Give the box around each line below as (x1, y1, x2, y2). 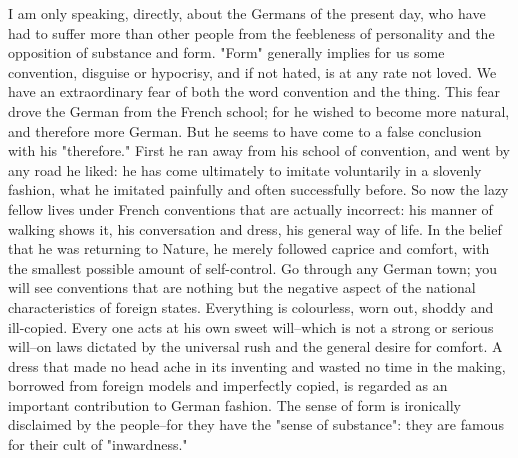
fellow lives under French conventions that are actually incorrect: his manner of (8, 198, 493, 219)
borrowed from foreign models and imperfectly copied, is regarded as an (8, 375, 448, 396)
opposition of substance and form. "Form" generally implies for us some (8, 42, 445, 63)
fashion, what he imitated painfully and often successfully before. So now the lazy (8, 179, 509, 200)
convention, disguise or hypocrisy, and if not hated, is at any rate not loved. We (8, 61, 497, 82)
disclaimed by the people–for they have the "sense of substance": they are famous (8, 414, 504, 435)
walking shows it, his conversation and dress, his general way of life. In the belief (8, 218, 502, 239)
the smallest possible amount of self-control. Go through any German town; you (8, 257, 498, 278)
